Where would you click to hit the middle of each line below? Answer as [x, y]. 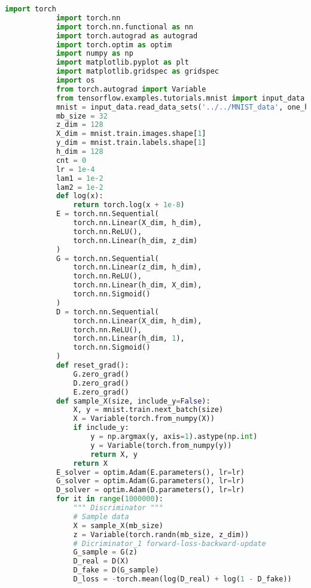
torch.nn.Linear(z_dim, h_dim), [138, 267]
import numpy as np [94, 54]
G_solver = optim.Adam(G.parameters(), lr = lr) [150, 481]
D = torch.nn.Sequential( [107, 312]
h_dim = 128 [80, 151]
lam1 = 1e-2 [80, 178]
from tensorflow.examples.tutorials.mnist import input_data [180, 98]
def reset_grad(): [92, 365]
